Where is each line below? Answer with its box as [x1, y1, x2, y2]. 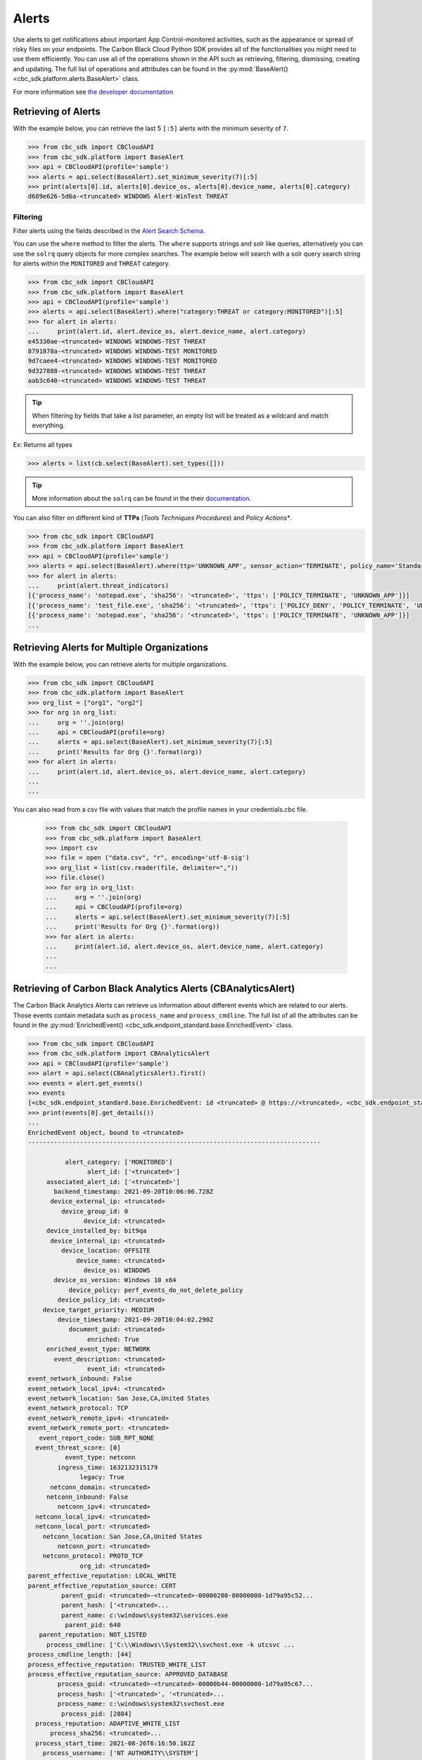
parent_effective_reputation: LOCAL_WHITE [27, 1572, 177, 1580]
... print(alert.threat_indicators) [27, 582, 169, 589]
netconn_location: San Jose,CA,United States [42, 1532, 203, 1540]
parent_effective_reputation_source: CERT [27, 1581, 177, 1590]
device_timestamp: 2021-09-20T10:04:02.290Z [57, 1315, 214, 1324]
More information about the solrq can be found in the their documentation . [32, 494, 252, 503]
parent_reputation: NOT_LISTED [39, 1630, 147, 1639]
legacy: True [79, 1473, 124, 1481]
